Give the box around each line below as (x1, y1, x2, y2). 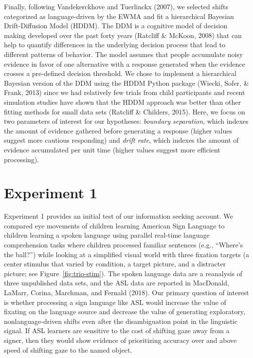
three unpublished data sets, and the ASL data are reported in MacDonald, (4, 278, 229, 288)
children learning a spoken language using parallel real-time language (4, 230, 210, 240)
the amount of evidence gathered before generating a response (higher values (4, 125, 233, 135)
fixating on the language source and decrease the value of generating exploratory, (4, 306, 245, 317)
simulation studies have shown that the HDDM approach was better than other (4, 96, 241, 107)
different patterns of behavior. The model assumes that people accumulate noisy (4, 49, 243, 59)
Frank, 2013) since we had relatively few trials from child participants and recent (4, 87, 245, 97)
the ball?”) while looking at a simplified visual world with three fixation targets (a (4, 249, 249, 259)
